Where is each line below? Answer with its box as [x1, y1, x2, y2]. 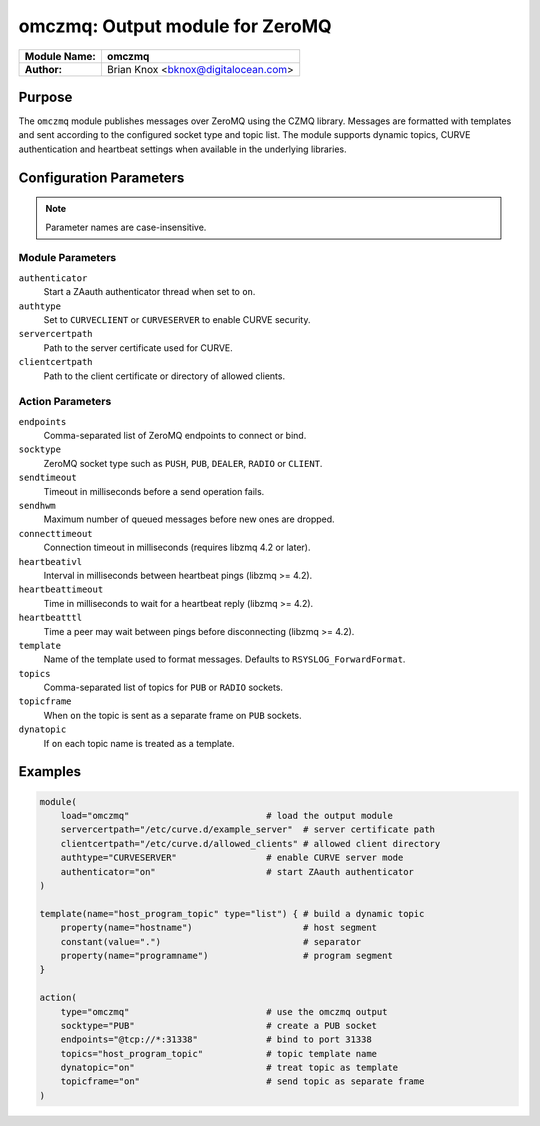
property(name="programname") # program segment [60, 950, 394, 961]
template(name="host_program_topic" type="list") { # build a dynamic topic [39, 908, 425, 919]
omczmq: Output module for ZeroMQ [18, 15, 332, 37]
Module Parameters [18, 251, 117, 265]
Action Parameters [18, 395, 112, 409]
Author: [24, 62, 63, 76]
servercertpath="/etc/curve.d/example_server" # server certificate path [60, 824, 435, 835]
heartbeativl [18, 556, 83, 567]
